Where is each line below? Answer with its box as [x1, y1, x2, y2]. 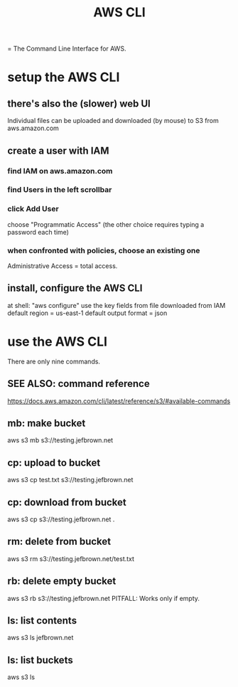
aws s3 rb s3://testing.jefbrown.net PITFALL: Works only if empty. [7, 594, 200, 602]
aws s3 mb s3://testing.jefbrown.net [7, 436, 114, 444]
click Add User [7, 204, 59, 214]
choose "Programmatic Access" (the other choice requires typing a [7, 220, 205, 228]
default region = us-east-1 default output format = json [7, 309, 168, 317]
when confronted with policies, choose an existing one [7, 245, 200, 255]
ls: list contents [7, 614, 77, 627]
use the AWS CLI [7, 334, 108, 350]
